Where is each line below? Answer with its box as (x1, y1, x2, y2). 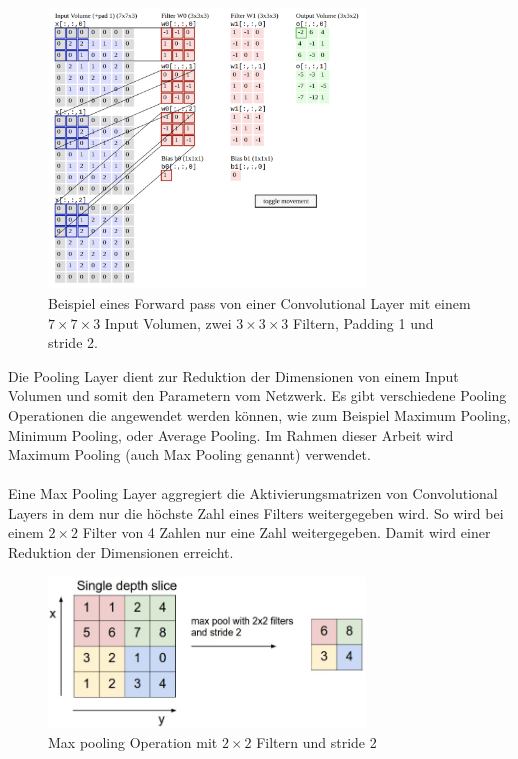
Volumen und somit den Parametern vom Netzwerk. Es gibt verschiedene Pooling (8, 385, 507, 406)
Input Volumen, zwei (104, 312, 232, 333)
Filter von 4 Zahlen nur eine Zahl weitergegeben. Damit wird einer (82, 522, 491, 543)
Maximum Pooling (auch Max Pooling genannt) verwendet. (8, 444, 371, 465)
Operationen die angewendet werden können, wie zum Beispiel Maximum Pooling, (8, 404, 511, 425)
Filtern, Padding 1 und (293, 312, 434, 333)
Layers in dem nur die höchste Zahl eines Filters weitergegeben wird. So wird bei (8, 502, 504, 523)
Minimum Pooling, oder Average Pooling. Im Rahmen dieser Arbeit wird (8, 424, 454, 445)
